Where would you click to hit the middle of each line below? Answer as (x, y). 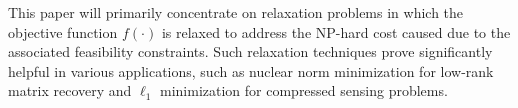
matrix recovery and (70, 90)
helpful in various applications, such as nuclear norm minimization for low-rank (251, 70)
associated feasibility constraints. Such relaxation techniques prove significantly (250, 51)
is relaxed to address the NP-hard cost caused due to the (336, 31)
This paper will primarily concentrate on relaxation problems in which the (236, 12)
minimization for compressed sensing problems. (304, 90)
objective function (63, 31)
